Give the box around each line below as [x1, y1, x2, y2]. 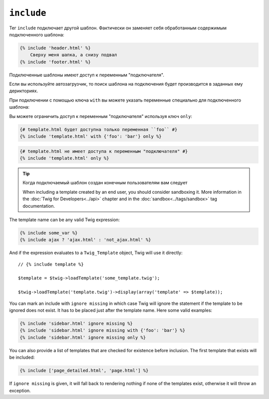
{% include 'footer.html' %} [19, 59, 91, 65]
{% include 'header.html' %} [19, 45, 91, 51]
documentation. [22, 203, 55, 209]
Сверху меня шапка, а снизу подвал [30, 52, 117, 58]
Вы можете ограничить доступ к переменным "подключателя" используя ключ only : [9, 113, 193, 119]
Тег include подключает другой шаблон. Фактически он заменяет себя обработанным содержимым [9, 25, 227, 31]
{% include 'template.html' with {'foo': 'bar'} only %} [19, 133, 162, 139]
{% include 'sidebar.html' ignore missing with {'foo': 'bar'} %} [19, 328, 185, 333]
